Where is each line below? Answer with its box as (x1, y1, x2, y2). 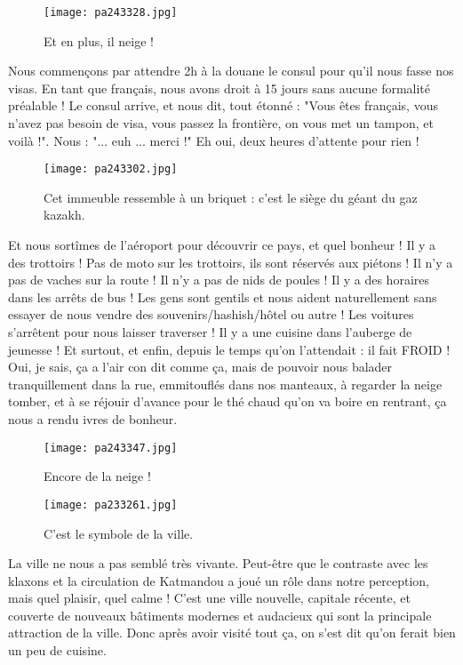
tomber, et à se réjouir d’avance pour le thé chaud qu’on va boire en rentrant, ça (8, 392, 447, 411)
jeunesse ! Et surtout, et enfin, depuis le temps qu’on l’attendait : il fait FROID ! (8, 340, 451, 358)
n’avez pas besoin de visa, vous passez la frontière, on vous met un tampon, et (8, 114, 434, 132)
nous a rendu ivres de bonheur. (8, 410, 178, 428)
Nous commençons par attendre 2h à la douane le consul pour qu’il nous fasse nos (8, 61, 454, 80)
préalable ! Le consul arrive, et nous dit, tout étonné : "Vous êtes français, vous (8, 96, 438, 115)
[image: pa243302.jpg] (44, 163, 178, 176)
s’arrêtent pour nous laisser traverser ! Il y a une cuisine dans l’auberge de (8, 323, 412, 341)
